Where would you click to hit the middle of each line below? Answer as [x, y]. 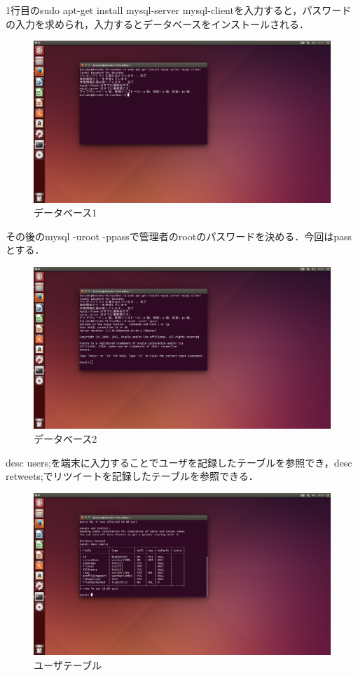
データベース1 [66, 213]
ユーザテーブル [68, 664]
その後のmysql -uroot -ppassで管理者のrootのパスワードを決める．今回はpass [179, 236]
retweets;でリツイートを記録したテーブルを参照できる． [132, 476]
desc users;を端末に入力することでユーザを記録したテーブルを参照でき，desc [179, 462]
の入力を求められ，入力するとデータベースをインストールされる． [158, 23]
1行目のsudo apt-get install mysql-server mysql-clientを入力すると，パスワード [179, 10]
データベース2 [66, 439]
